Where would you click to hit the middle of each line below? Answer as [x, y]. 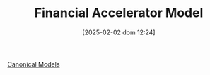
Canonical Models [34, 64]
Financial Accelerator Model [119, 13]
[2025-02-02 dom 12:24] [119, 32]
